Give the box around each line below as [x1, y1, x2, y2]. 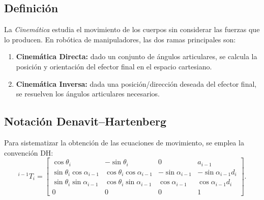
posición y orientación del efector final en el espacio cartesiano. [16, 61, 212, 71]
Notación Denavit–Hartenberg [4, 113, 167, 129]
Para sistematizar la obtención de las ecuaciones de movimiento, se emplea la [4, 137, 244, 147]
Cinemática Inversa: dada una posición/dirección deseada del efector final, [16, 78, 257, 89]
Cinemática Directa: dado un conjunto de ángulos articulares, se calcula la [16, 51, 257, 62]
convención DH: [4, 147, 53, 158]
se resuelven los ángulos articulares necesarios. [16, 88, 160, 99]
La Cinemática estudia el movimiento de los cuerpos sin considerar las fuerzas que [4, 24, 260, 35]
